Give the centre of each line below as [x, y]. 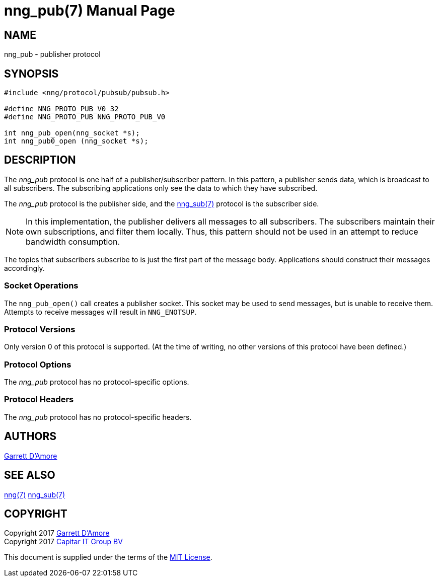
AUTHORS [30, 437]
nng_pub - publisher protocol [52, 54]
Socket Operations [41, 286]
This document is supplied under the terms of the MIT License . [108, 557]
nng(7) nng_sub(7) [35, 494]
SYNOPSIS [31, 74]
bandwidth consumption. [73, 241]
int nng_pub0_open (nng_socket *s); [76, 141]
